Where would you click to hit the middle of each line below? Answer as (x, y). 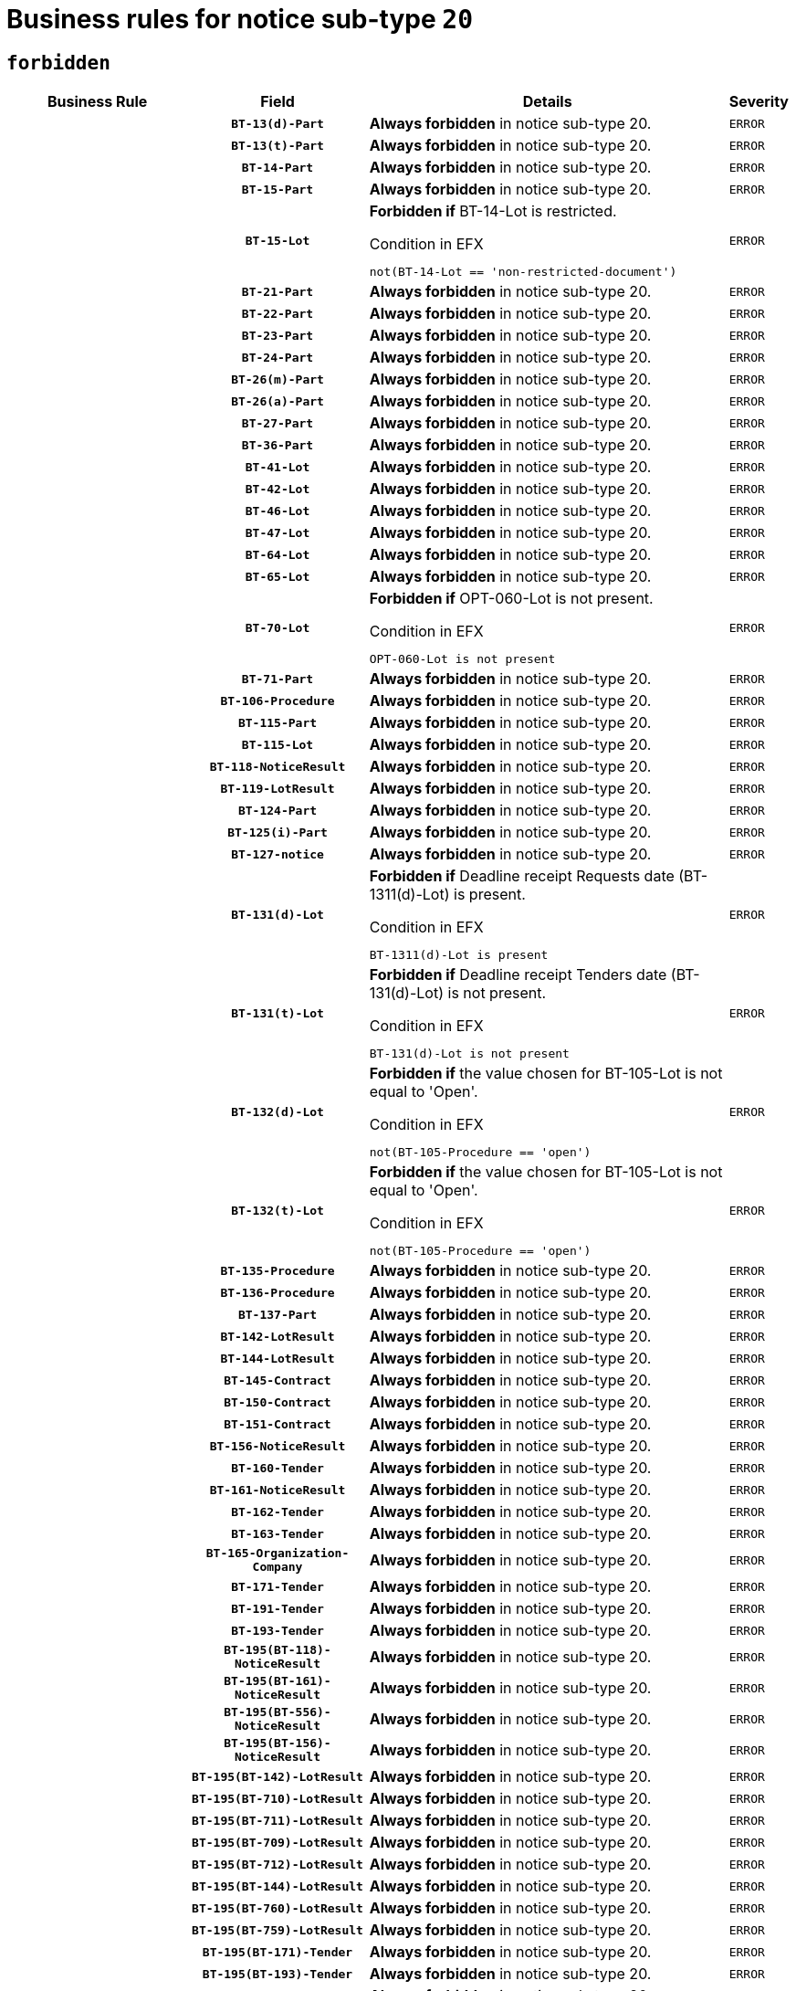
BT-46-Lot (278, 511)
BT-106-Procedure (278, 701)
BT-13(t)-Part (278, 145)
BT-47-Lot (278, 532)
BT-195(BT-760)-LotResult (278, 1908)
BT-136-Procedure (278, 1292)
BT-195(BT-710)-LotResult (278, 1798)
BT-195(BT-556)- (278, 1712)
